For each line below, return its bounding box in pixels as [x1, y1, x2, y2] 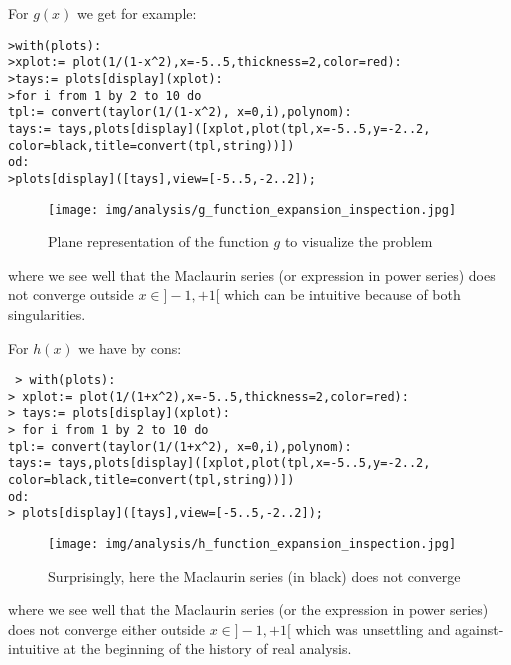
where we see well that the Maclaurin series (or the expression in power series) [8, 599, 489, 620]
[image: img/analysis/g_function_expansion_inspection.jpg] [48, 202, 457, 217]
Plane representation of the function [48, 231, 269, 252]
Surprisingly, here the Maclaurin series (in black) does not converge [48, 565, 461, 586]
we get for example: [76, 3, 197, 23]
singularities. [8, 303, 86, 324]
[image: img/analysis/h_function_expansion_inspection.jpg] [48, 537, 457, 552]
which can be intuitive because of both [224, 284, 461, 305]
